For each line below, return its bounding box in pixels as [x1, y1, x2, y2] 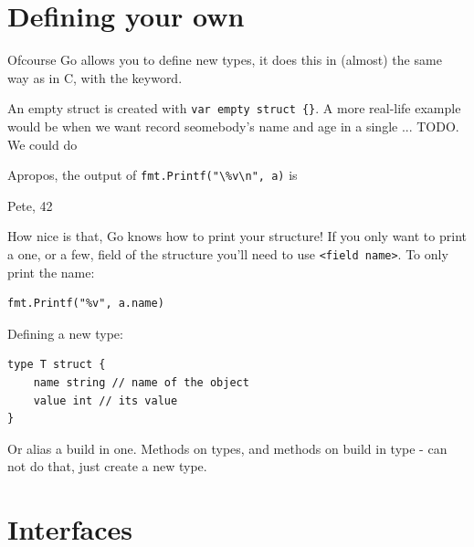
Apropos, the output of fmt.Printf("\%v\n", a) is [7, 165, 298, 184]
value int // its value [33, 394, 178, 407]
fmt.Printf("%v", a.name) [7, 297, 164, 310]
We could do [7, 134, 78, 153]
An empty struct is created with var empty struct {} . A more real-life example [7, 99, 461, 118]
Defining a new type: [7, 323, 123, 342]
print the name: [7, 262, 95, 281]
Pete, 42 [7, 195, 53, 215]
